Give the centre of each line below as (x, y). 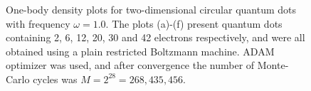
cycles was (55, 79)
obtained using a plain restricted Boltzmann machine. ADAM (140, 51)
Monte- (273, 65)
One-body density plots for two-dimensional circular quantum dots (151, 9)
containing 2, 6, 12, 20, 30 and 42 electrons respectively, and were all (155, 37)
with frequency (38, 23)
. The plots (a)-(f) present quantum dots (194, 23)
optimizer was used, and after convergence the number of (130, 65)
